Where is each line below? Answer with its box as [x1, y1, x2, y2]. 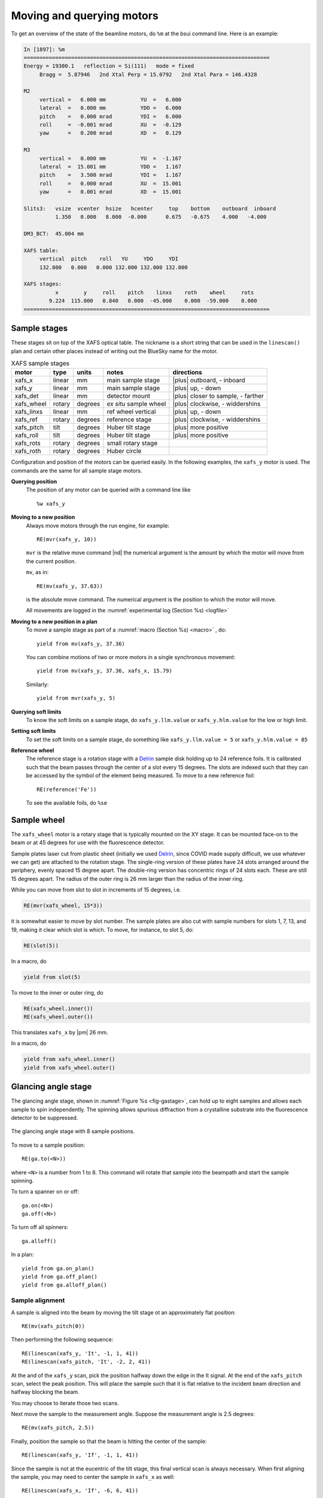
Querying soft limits [11, 708, 62, 715]
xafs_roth [14, 447, 41, 455]
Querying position [11, 478, 57, 485]
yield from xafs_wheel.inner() [23, 1056, 116, 1063]
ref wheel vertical [106, 407, 156, 416]
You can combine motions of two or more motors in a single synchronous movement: [26, 653, 236, 660]
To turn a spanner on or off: [11, 1188, 79, 1195]
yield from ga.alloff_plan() [22, 1282, 107, 1288]
